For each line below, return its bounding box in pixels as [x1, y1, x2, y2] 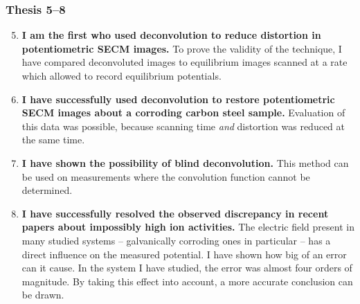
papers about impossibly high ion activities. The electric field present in [21, 220, 354, 234]
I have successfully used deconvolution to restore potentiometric [21, 91, 335, 106]
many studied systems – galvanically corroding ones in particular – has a [21, 233, 331, 247]
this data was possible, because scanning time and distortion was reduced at [21, 118, 345, 133]
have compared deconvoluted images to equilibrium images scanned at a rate [21, 55, 348, 69]
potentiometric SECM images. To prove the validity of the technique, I [21, 41, 342, 55]
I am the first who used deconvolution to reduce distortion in [21, 28, 321, 42]
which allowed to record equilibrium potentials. [21, 69, 222, 82]
